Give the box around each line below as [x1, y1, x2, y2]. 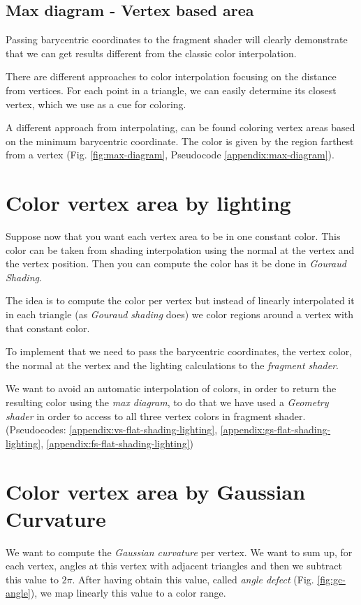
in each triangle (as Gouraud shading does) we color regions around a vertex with [6, 307, 354, 322]
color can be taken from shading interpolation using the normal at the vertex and [6, 242, 355, 257]
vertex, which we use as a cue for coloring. [6, 96, 186, 111]
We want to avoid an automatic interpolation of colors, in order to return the [6, 381, 337, 396]
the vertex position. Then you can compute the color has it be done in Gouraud [6, 256, 346, 271]
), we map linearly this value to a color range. [30, 585, 226, 600]
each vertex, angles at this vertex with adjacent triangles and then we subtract [6, 558, 342, 573]
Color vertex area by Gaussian [6, 477, 306, 505]
